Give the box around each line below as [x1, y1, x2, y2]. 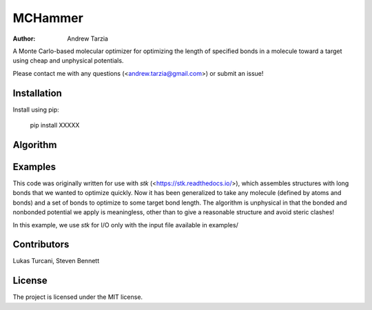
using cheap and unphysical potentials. [12, 56, 124, 65]
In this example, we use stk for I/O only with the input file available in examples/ [12, 220, 239, 229]
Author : [12, 34, 36, 43]
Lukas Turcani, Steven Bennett [12, 257, 100, 265]
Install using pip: [12, 105, 60, 114]
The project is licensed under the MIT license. [12, 293, 143, 301]
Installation [12, 87, 62, 99]
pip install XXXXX [30, 121, 80, 130]
